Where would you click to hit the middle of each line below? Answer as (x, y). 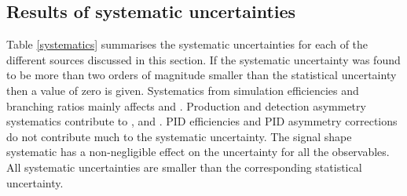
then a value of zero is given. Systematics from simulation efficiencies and (183, 90)
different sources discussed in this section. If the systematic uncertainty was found (203, 59)
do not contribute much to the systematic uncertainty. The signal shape (179, 136)
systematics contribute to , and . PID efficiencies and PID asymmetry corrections (202, 121)
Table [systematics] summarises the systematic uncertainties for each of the (187, 44)
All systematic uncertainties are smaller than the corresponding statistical (184, 167)
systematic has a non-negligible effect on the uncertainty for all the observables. (198, 152)
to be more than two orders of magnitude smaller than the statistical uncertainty (202, 75)
